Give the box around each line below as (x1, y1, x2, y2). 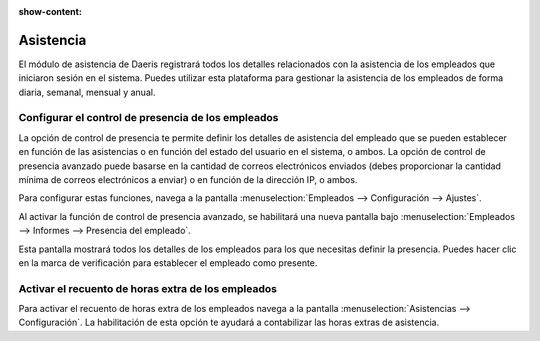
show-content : (18, 6, 82, 17)
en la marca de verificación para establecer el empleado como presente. (18, 256, 318, 269)
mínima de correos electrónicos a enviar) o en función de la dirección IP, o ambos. (18, 174, 358, 185)
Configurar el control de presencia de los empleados (18, 111, 279, 125)
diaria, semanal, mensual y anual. (18, 86, 156, 98)
